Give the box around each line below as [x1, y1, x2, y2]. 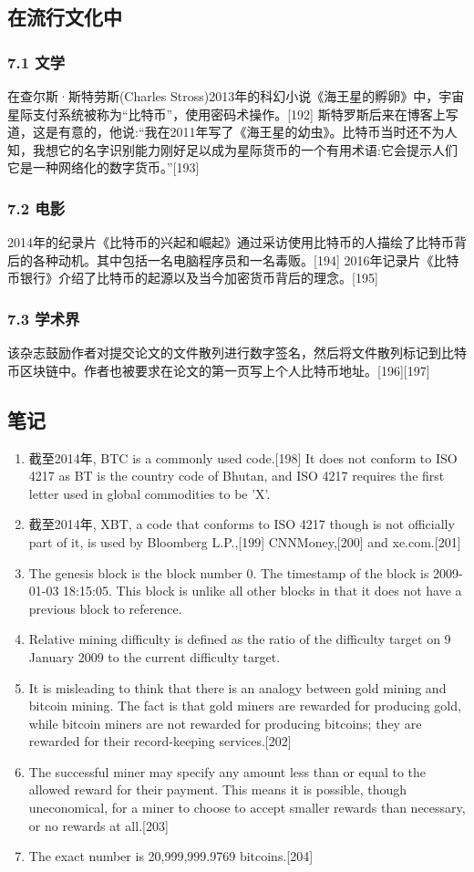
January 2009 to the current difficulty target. [28, 647, 281, 666]
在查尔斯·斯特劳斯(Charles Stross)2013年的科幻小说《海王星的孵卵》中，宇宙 [7, 87, 465, 105]
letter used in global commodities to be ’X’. [28, 483, 271, 503]
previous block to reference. [28, 598, 182, 618]
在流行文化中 [7, 3, 122, 31]
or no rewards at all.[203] [28, 815, 169, 835]
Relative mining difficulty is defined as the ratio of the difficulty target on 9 [28, 629, 451, 649]
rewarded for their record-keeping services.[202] [28, 732, 292, 751]
